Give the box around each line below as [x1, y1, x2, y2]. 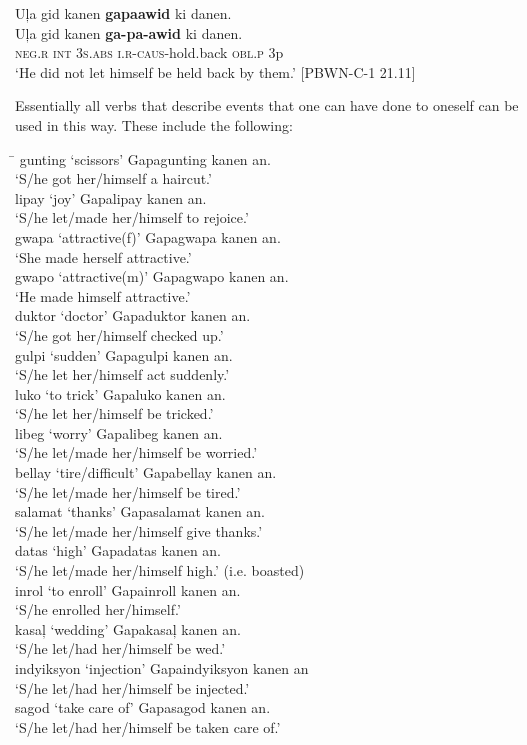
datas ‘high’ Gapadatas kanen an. [15, 540, 222, 561]
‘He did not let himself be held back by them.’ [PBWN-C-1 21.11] [15, 61, 416, 82]
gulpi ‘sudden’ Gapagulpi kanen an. [15, 344, 233, 365]
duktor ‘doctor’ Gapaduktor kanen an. [15, 305, 251, 326]
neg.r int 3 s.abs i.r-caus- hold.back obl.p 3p [15, 42, 284, 63]
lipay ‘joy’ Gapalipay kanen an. [15, 187, 207, 208]
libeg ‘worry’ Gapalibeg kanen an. [15, 422, 223, 443]
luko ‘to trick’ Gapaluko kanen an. [15, 383, 226, 404]
